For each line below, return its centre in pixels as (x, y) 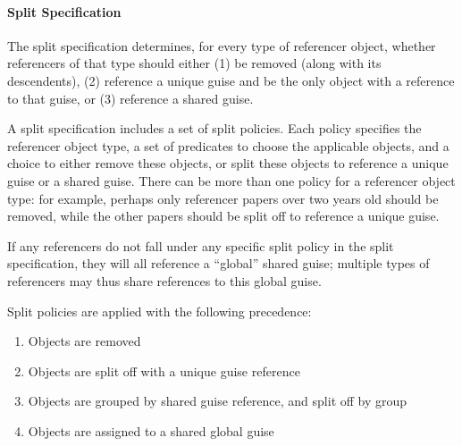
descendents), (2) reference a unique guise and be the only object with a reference (231, 80)
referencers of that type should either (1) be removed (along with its (194, 63)
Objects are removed (84, 341)
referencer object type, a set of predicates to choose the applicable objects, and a (228, 145)
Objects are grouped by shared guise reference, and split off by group (218, 401)
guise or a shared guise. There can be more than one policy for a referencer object (231, 180)
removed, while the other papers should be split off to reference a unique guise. (223, 216)
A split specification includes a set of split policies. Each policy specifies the (214, 128)
